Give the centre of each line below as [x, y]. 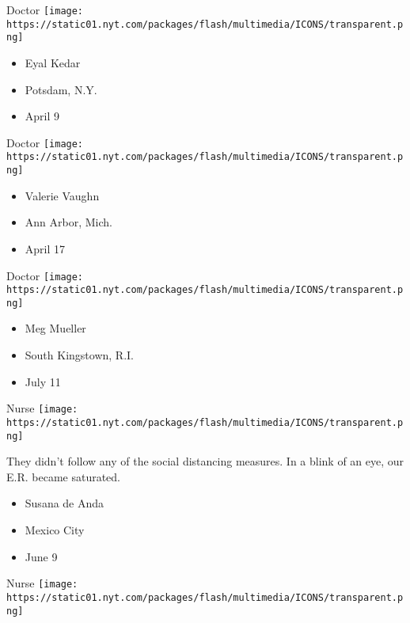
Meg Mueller [55, 328]
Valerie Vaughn [62, 195]
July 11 [43, 381]
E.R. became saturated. [64, 476]
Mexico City [55, 530]
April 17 [45, 248]
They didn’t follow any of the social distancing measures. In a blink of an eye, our [205, 461]
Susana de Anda [65, 503]
